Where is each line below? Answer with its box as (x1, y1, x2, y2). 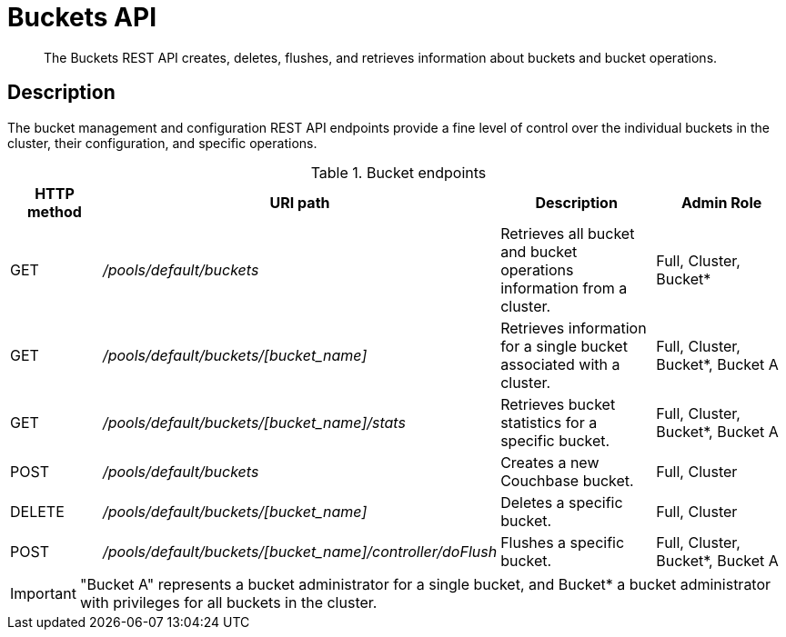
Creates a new (500, 453, 600, 472)
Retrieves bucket (500, 394, 616, 413)
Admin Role (680, 193, 762, 212)
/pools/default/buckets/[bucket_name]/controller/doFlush (102, 542, 498, 561)
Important (10, 583, 76, 602)
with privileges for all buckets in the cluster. (79, 592, 378, 612)
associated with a (500, 354, 620, 373)
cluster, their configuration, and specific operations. (7, 134, 317, 151)
